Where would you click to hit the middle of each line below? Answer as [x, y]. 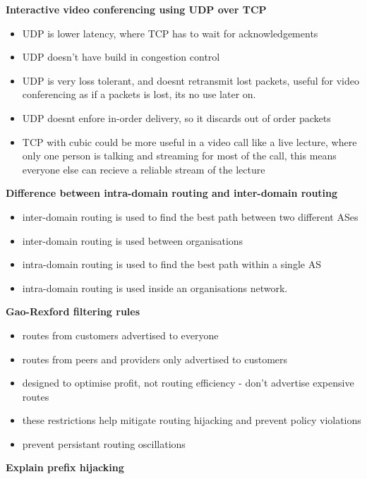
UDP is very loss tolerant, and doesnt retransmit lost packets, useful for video [191, 80]
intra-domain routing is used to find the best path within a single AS [172, 264]
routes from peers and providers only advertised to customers [155, 359]
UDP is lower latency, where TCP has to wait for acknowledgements [170, 33]
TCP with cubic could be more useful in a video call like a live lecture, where [189, 141]
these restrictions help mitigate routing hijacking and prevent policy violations [192, 420]
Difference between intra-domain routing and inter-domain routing [172, 193]
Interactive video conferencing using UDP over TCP [136, 9]
